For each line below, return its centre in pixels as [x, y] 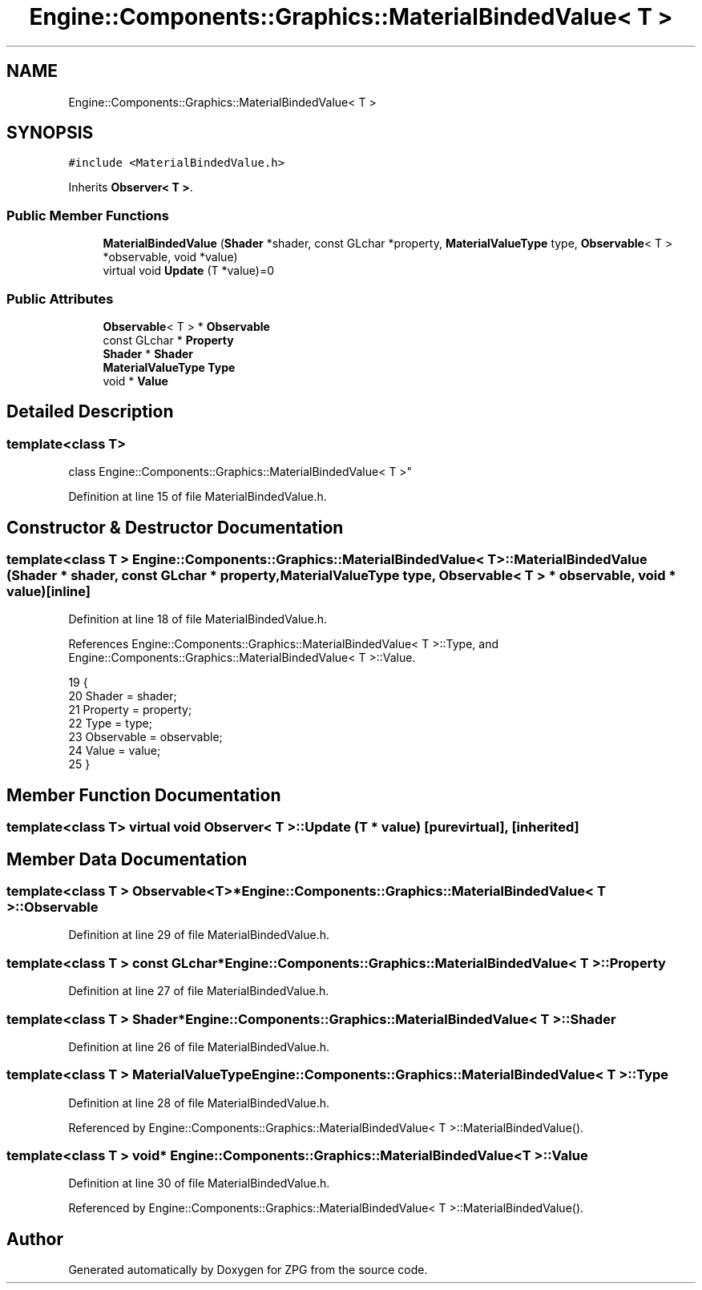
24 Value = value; [115, 751]
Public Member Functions [88, 215]
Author [35, 1239]
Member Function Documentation [144, 795]
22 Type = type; [110, 724]
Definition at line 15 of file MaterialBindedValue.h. [198, 497]
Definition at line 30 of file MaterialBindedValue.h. [199, 1183]
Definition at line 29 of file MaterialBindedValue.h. [199, 935]
